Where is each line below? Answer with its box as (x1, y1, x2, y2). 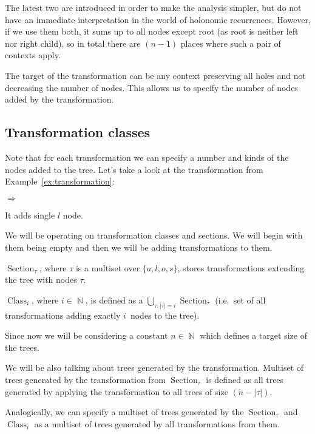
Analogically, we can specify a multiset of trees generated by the (5, 405, 244, 418)
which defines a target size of (200, 329, 307, 342)
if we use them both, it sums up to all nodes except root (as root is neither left (5, 25, 299, 38)
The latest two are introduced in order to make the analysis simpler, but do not (5, 1, 302, 13)
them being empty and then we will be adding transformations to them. (5, 240, 273, 253)
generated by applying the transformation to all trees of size (5, 385, 228, 398)
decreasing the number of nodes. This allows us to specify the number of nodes (5, 81, 298, 93)
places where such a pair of (180, 36, 281, 49)
